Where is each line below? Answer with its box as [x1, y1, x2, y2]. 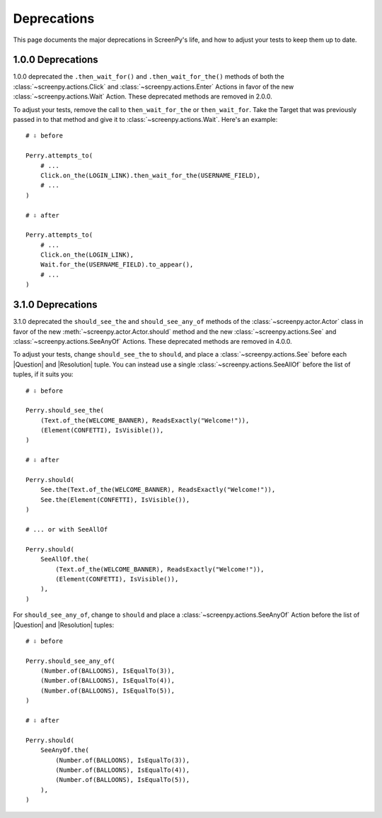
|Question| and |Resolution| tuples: [13, 620, 115, 629]
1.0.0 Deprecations [13, 54, 98, 66]
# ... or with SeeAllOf [25, 525, 108, 533]
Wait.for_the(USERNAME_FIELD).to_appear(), [40, 261, 194, 269]
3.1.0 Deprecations [13, 298, 98, 311]
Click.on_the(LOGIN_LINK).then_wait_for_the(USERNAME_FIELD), [40, 171, 261, 179]
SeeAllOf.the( [40, 555, 90, 564]
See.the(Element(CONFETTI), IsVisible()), [40, 495, 190, 503]
